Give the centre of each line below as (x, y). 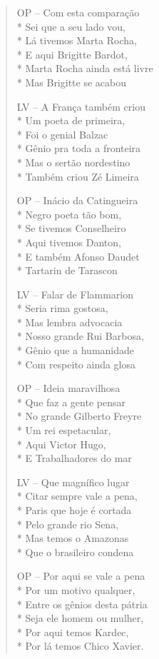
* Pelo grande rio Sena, (68, 524)
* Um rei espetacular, (64, 430)
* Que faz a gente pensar (71, 402)
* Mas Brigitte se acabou (71, 82)
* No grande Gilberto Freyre (79, 416)
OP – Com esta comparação (78, 12)
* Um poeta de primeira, (71, 120)
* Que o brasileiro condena (75, 552)
